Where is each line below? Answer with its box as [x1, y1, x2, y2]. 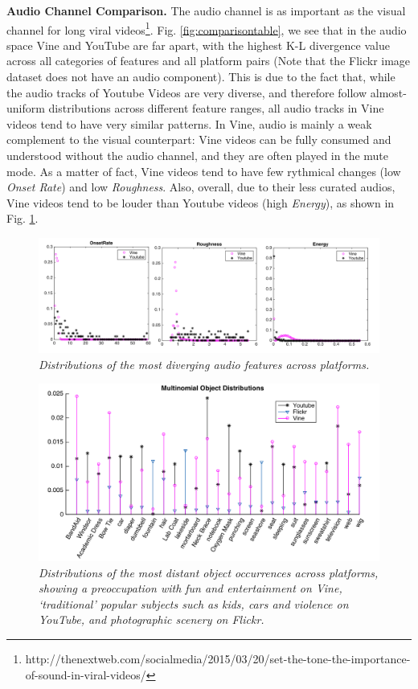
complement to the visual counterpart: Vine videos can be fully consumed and [6, 131, 391, 148]
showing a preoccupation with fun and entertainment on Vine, [39, 580, 342, 597]
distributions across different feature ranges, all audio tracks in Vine [48, 100, 384, 117]
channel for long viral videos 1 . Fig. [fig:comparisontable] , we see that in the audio [6, 18, 407, 38]
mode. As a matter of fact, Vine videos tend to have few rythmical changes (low [6, 162, 401, 179]
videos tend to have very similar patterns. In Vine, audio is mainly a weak [6, 115, 372, 132]
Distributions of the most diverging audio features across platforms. [39, 355, 370, 372]
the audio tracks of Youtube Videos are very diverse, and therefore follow [6, 84, 367, 100]
